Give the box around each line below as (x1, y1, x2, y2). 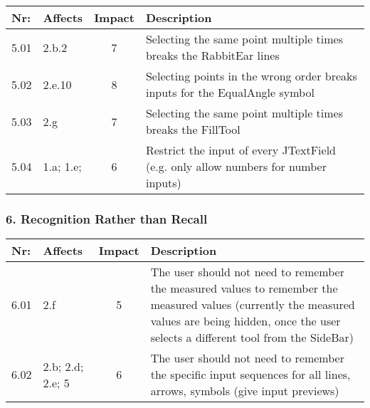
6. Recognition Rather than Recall (6, 209, 208, 227)
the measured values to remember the (150, 280, 338, 297)
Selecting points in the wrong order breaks (145, 68, 357, 84)
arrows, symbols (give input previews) (150, 382, 339, 399)
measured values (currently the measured (150, 296, 355, 313)
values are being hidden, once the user (150, 313, 341, 330)
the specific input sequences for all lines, (150, 366, 351, 383)
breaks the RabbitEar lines (145, 47, 280, 63)
